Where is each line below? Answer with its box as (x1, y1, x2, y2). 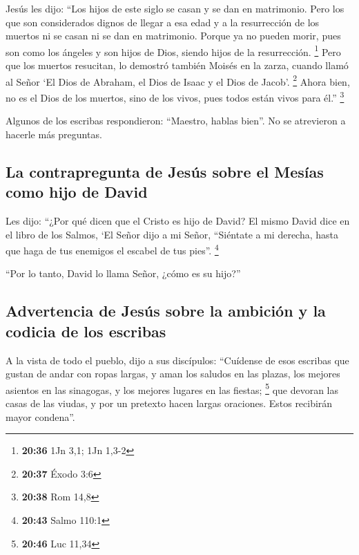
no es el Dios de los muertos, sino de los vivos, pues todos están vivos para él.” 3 (6, 88, 345, 104)
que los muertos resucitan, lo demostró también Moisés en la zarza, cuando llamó (6, 58, 349, 73)
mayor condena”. (6, 409, 75, 424)
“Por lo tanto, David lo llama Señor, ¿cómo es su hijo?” (6, 266, 241, 281)
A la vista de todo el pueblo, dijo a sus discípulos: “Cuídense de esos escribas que (6, 352, 349, 367)
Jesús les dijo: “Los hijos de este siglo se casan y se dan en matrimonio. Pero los (6, 1, 345, 15)
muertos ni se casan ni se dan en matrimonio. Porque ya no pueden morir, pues (6, 28, 341, 43)
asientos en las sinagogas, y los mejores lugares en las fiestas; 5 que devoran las (6, 380, 339, 397)
